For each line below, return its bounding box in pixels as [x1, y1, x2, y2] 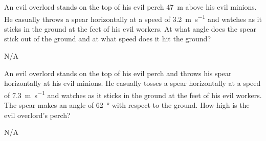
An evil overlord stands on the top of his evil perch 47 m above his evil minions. [4, 2, 257, 12]
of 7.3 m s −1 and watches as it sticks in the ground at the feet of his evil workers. [4, 88, 262, 100]
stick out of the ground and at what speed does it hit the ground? [4, 33, 211, 44]
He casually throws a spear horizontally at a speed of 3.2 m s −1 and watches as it [4, 12, 262, 24]
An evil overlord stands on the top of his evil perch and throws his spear [4, 67, 232, 78]
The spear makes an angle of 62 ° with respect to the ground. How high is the [4, 100, 250, 110]
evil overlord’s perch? [4, 109, 71, 120]
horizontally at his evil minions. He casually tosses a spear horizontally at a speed [4, 78, 261, 88]
